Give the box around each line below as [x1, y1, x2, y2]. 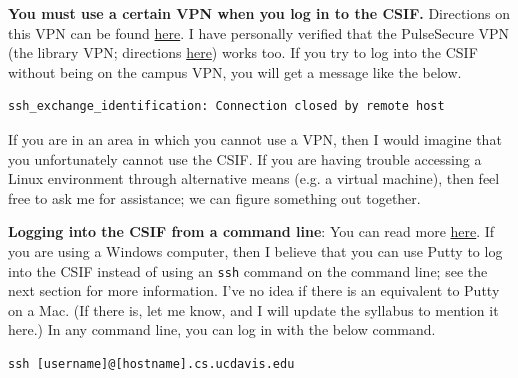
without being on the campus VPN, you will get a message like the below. [8, 61, 462, 82]
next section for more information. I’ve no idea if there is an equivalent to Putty [8, 280, 500, 301]
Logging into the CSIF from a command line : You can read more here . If [8, 221, 495, 242]
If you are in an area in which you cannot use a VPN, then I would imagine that [8, 128, 502, 149]
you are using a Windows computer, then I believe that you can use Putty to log [8, 240, 503, 261]
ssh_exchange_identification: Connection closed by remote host [8, 99, 445, 114]
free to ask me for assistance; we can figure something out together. [8, 187, 421, 208]
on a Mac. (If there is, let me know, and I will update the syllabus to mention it [8, 299, 499, 320]
